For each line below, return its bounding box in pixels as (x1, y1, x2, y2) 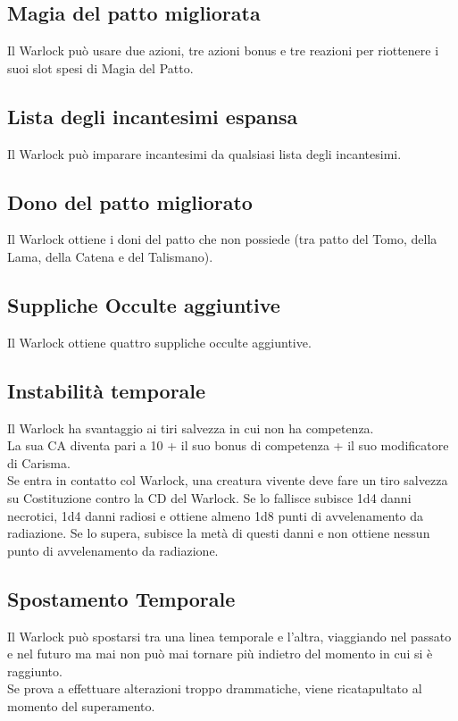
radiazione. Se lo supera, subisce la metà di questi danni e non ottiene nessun (7, 524, 430, 542)
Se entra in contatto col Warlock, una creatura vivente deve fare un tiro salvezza (7, 471, 448, 490)
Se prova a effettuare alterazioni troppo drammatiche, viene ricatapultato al (7, 679, 422, 698)
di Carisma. (7, 453, 71, 472)
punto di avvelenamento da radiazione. (7, 541, 219, 559)
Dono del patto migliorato (7, 188, 253, 215)
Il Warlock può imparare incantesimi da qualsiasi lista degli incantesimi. (7, 144, 402, 163)
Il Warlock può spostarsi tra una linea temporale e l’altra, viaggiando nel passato (7, 626, 452, 645)
